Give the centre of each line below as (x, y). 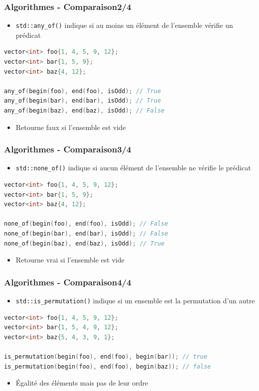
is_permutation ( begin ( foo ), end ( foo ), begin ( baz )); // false (108, 366)
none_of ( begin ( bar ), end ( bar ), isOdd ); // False (86, 234)
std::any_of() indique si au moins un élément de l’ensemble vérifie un (124, 25)
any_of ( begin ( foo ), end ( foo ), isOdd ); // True (83, 91)
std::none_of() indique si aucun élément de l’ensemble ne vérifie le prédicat (133, 168)
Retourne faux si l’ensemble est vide (71, 127)
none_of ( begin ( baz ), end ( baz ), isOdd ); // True (84, 243)
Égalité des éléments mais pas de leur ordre (82, 383)
